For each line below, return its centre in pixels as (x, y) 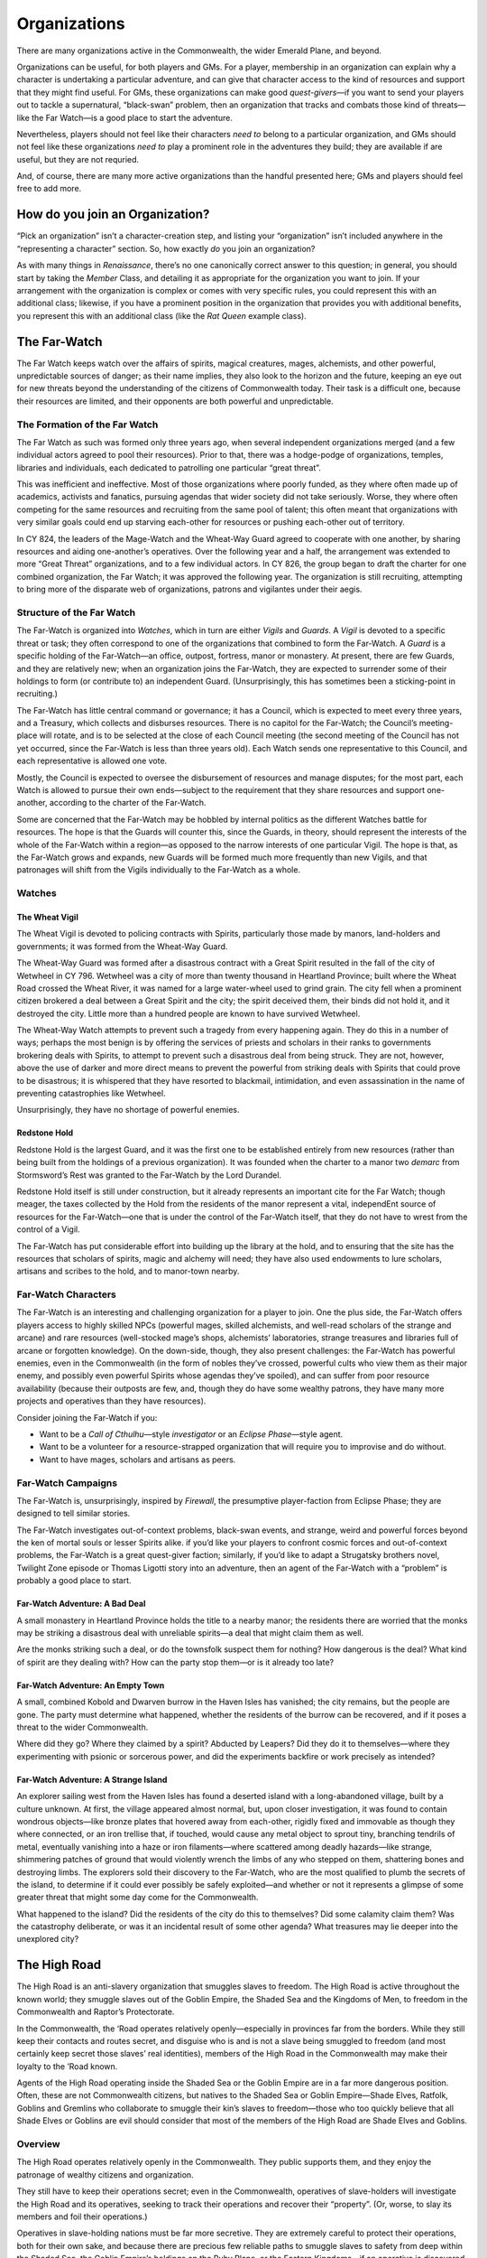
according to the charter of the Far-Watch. (128, 803)
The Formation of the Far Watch (87, 425)
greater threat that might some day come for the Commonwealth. (138, 1898)
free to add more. (49, 189)
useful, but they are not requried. (78, 159)
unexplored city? (48, 1939)
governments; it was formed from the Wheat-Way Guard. (122, 946)
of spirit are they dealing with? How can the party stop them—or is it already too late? (175, 1662)
